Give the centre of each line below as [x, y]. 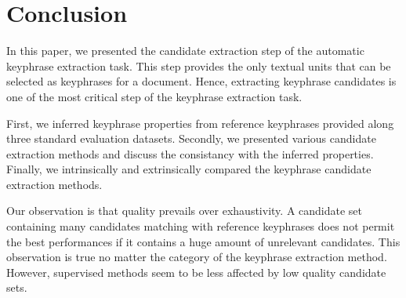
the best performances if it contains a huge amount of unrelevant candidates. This [203, 241]
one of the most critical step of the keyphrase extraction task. [154, 96]
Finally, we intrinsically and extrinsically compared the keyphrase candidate [189, 169]
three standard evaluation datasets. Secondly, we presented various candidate [191, 138]
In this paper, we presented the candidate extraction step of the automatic [185, 51]
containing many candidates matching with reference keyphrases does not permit [201, 226]
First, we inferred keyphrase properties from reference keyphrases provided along [200, 123]
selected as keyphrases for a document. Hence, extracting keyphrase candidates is [201, 81]
